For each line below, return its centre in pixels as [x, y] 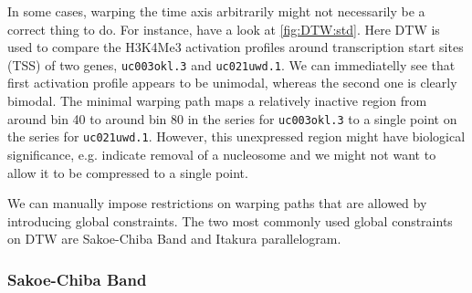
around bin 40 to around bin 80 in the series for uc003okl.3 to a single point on [232, 118]
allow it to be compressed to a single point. [128, 172]
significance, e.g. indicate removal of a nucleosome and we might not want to [222, 154]
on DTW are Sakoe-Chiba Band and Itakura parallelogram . [174, 239]
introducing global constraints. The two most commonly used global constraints [230, 220]
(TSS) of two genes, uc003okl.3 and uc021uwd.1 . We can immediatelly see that [231, 64]
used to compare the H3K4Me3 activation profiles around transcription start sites [236, 47]
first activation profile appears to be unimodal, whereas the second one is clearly [232, 83]
